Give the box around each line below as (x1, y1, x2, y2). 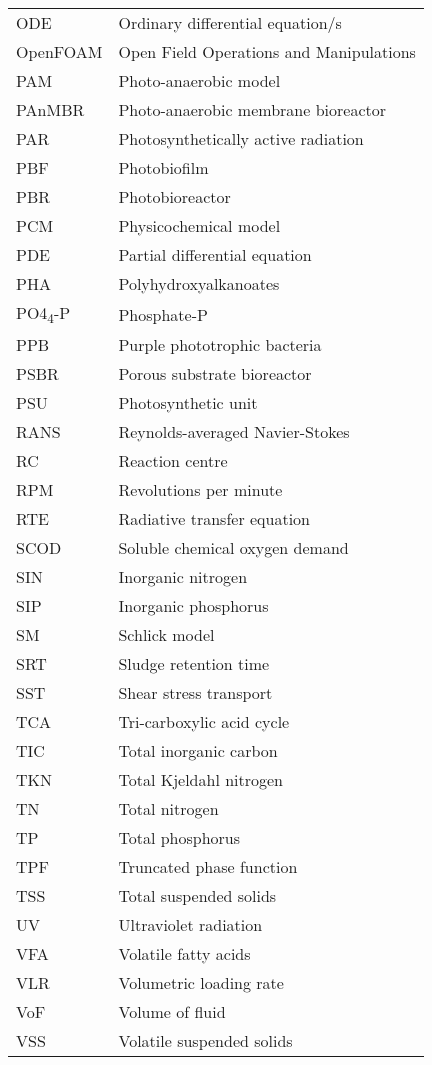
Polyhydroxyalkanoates (118, 272, 280, 295)
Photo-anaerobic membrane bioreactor (118, 98, 386, 121)
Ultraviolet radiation (118, 913, 263, 937)
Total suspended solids (118, 884, 277, 908)
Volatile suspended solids (118, 1029, 293, 1053)
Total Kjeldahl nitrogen (118, 768, 283, 792)
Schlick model (118, 623, 215, 647)
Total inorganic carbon (118, 739, 278, 763)
